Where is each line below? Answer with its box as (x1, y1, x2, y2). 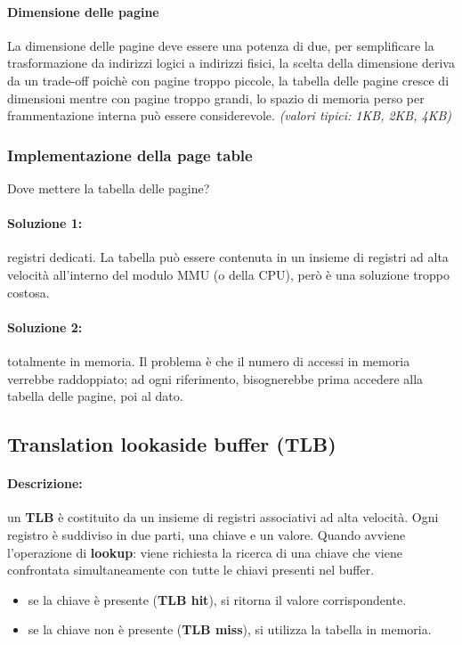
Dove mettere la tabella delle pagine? (7, 178, 210, 197)
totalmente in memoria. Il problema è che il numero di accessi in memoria (7, 351, 410, 370)
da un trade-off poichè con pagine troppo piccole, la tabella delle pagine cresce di (7, 70, 450, 89)
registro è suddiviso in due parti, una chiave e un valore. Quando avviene (7, 525, 406, 543)
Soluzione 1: (7, 214, 83, 233)
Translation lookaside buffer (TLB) (7, 430, 336, 458)
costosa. (7, 282, 50, 301)
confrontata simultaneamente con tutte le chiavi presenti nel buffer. (7, 560, 375, 579)
